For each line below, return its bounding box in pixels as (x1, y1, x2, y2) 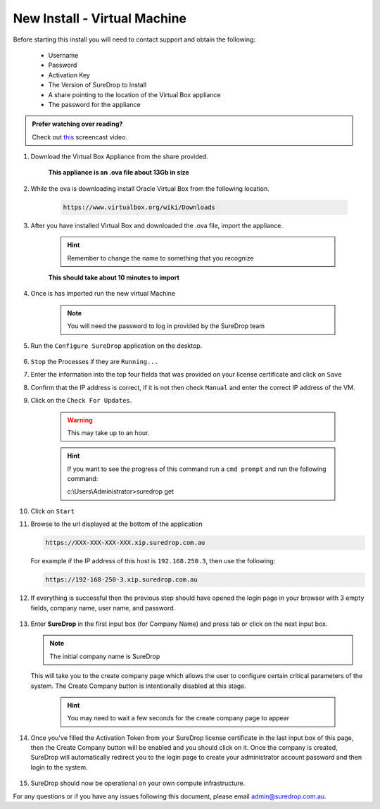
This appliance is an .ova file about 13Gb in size (48, 168, 189, 177)
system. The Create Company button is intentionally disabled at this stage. (30, 682, 246, 690)
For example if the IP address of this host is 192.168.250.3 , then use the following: (30, 557, 276, 565)
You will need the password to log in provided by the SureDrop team (67, 322, 265, 330)
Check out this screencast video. (32, 132, 128, 141)
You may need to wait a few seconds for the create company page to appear (67, 714, 290, 722)
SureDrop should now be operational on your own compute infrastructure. (30, 779, 246, 788)
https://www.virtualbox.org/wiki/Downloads (63, 203, 216, 211)
